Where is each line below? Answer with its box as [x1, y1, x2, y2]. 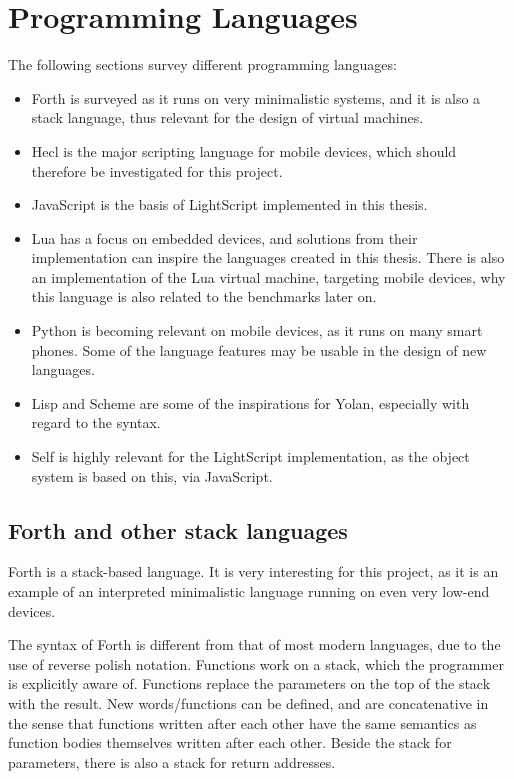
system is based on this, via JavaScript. [31, 465, 273, 486]
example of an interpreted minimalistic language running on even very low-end [8, 581, 490, 602]
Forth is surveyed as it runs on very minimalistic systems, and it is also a [31, 87, 481, 108]
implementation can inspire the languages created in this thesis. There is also [31, 247, 505, 268]
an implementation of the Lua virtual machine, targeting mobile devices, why [31, 266, 506, 287]
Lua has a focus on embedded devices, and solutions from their [31, 227, 418, 248]
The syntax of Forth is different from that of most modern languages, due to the [8, 634, 501, 655]
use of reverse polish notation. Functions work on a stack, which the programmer [8, 653, 504, 674]
